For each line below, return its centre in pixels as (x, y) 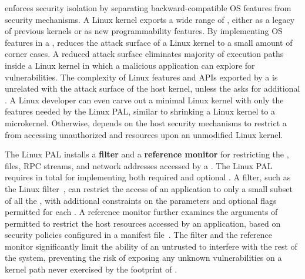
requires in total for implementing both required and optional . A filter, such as (148, 177)
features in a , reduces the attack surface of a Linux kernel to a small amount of (149, 42)
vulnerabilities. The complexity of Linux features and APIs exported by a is (141, 77)
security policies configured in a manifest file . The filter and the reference (139, 235)
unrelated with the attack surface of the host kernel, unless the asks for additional (152, 88)
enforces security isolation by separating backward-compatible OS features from (148, 8)
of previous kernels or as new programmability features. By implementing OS (144, 31)
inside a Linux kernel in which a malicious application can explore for (130, 65)
